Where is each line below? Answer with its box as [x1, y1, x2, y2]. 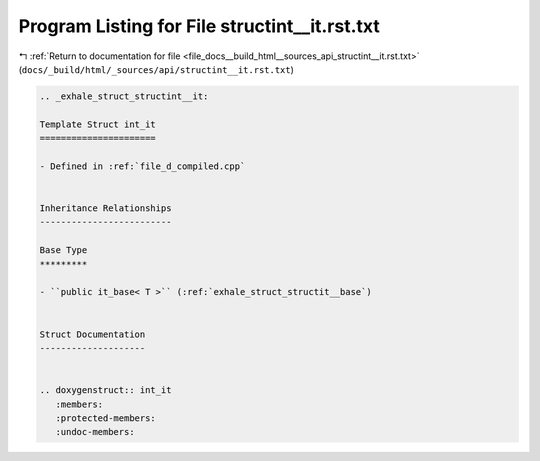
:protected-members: [55, 412, 157, 424]
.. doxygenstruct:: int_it [39, 385, 172, 396]
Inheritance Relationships [39, 203, 172, 214]
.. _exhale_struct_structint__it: [39, 90, 209, 102]
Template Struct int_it [39, 118, 157, 130]
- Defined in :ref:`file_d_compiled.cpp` [39, 160, 246, 172]
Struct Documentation [39, 328, 146, 340]
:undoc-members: [55, 426, 135, 438]
